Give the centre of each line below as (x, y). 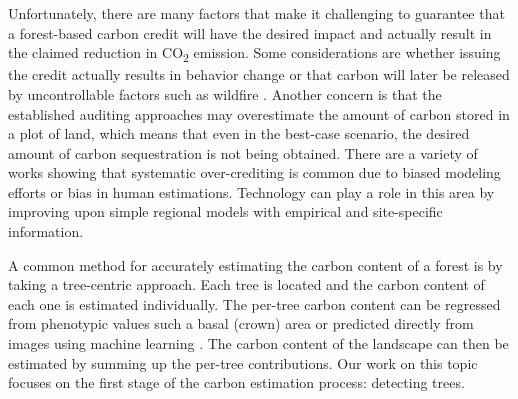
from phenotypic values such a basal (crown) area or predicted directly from (241, 323)
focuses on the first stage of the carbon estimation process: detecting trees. (236, 382)
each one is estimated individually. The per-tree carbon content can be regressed (254, 303)
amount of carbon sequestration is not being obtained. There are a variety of (243, 152)
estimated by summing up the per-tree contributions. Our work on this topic (243, 362)
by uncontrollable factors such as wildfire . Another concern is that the (225, 93)
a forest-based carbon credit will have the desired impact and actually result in (250, 32)
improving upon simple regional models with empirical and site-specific (225, 211)
